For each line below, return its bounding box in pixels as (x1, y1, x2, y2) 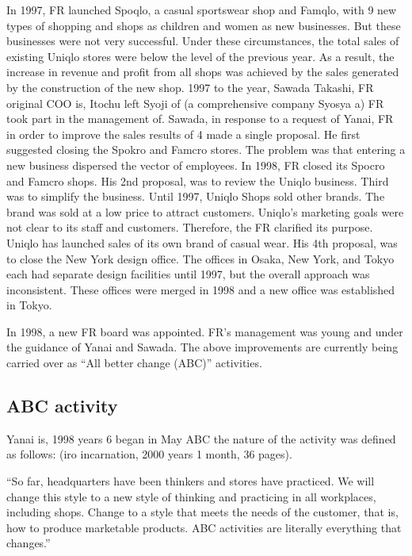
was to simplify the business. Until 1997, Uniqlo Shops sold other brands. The (6, 188, 385, 205)
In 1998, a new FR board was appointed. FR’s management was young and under (6, 323, 403, 339)
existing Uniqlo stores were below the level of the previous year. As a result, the (6, 48, 395, 64)
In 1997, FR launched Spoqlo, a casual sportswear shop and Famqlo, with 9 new (6, 2, 397, 17)
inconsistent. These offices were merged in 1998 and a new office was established (6, 281, 395, 297)
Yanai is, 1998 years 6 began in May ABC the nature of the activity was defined (6, 430, 396, 447)
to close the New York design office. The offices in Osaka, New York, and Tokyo (6, 250, 395, 266)
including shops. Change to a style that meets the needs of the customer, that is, (6, 504, 399, 520)
